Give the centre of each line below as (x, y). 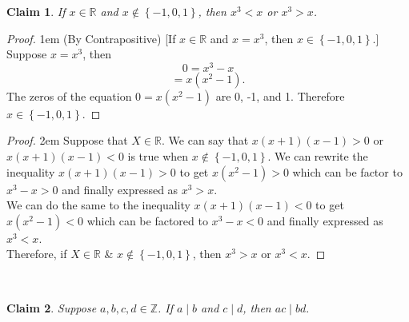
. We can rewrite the (318, 156)
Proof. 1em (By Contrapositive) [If (91, 38)
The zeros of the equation (69, 95)
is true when (158, 156)
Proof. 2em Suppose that (67, 140)
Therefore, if (37, 254)
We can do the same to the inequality (98, 205)
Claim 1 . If (36, 11)
